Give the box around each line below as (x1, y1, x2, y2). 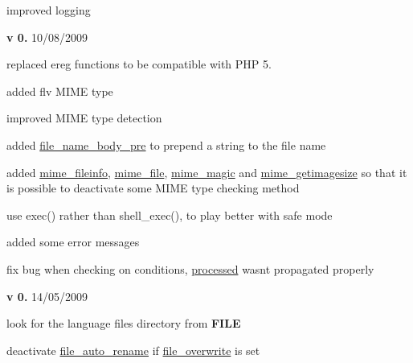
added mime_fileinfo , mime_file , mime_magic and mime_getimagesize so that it (6, 163, 407, 180)
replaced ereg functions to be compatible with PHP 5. (6, 56, 272, 72)
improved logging (6, 2, 91, 18)
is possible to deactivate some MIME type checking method (6, 179, 300, 196)
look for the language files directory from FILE (6, 315, 241, 332)
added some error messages (6, 233, 140, 250)
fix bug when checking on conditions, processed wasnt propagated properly (6, 260, 374, 277)
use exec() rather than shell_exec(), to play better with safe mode (6, 206, 333, 223)
